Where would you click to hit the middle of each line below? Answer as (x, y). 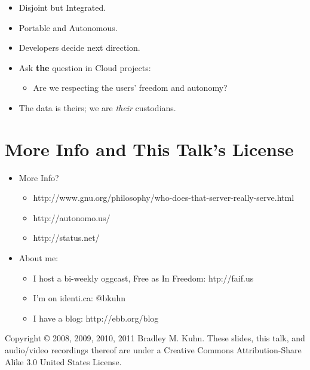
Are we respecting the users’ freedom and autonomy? (130, 88)
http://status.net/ (66, 238)
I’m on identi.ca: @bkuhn (79, 298)
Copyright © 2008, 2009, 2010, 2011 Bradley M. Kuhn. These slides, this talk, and (155, 338)
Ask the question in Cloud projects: (85, 67)
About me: (39, 258)
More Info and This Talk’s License (149, 149)
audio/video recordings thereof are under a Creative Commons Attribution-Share (153, 350)
